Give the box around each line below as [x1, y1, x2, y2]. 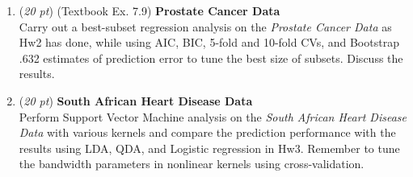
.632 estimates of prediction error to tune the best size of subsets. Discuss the [19, 49, 403, 66]
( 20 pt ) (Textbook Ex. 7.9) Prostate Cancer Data [19, 2, 280, 19]
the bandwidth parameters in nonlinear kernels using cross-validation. [19, 155, 365, 172]
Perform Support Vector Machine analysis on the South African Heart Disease [19, 108, 407, 125]
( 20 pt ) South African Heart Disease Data [19, 92, 253, 109]
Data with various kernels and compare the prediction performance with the [19, 124, 396, 141]
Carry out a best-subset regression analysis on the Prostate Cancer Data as [19, 18, 392, 35]
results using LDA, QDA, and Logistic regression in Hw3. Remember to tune [19, 139, 400, 156]
